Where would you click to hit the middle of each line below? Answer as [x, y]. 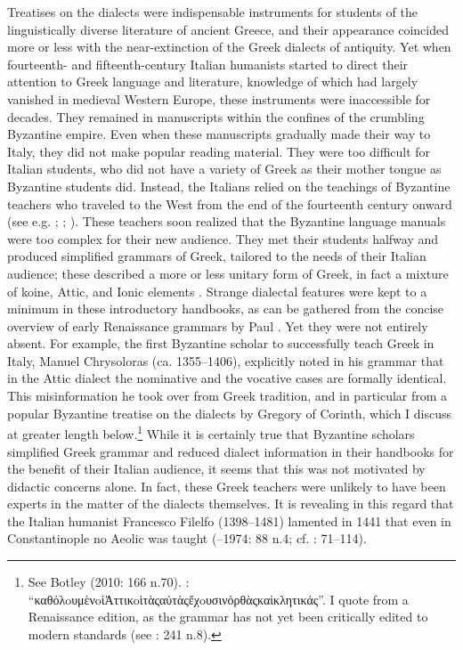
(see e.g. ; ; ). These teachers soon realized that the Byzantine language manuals [227, 221]
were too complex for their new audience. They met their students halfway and [223, 238]
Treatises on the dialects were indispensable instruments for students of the [212, 12]
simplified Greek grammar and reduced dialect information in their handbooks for [231, 451]
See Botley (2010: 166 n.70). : [109, 582]
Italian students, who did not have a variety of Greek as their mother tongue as [224, 169]
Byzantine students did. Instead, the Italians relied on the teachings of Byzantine [229, 186]
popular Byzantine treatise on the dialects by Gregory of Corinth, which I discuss [230, 413]
